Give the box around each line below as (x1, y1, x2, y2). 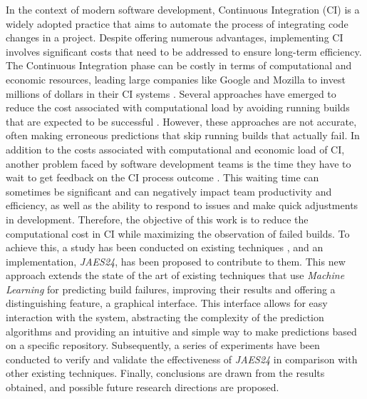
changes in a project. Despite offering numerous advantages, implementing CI (6, 30, 343, 45)
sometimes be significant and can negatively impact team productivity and (6, 183, 332, 198)
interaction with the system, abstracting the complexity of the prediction (6, 310, 324, 325)
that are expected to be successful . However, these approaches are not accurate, (6, 113, 357, 128)
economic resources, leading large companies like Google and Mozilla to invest (6, 71, 346, 86)
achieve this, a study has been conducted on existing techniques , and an (6, 240, 324, 255)
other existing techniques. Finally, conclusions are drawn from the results (6, 365, 325, 380)
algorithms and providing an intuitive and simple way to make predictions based (6, 323, 357, 338)
